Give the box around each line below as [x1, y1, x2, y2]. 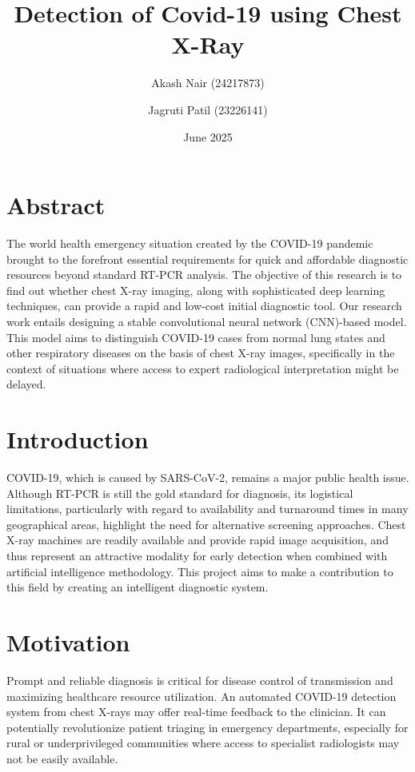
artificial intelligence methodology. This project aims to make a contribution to [6, 563, 393, 579]
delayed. [6, 376, 46, 392]
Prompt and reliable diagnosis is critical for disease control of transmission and [6, 671, 393, 688]
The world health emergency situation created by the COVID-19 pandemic [6, 235, 373, 252]
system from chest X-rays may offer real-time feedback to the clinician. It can [6, 703, 386, 720]
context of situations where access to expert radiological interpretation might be [6, 360, 399, 376]
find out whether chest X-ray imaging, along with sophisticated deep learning [6, 281, 385, 298]
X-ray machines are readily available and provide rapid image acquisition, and [6, 531, 389, 548]
